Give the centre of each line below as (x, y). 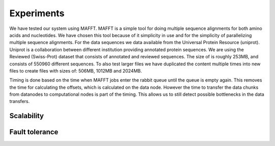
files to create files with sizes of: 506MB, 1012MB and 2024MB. (76, 70)
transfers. (20, 101)
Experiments (37, 13)
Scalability (27, 116)
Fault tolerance (34, 132)
